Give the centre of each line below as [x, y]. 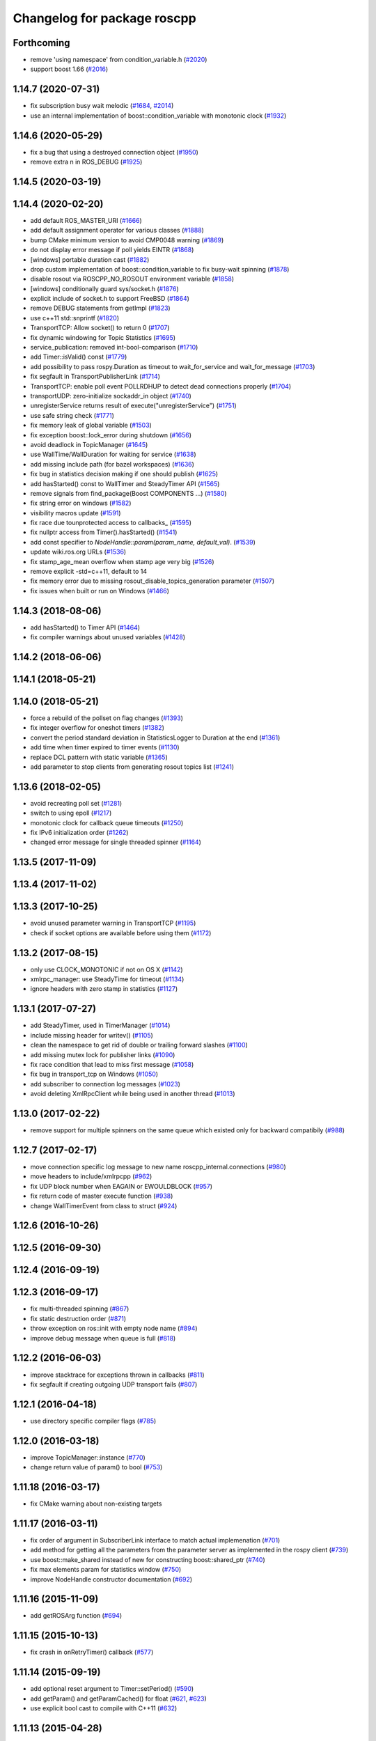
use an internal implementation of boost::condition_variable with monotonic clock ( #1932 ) [158, 116]
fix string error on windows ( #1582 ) [81, 503]
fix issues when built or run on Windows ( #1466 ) [100, 591]
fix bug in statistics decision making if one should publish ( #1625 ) [124, 474]
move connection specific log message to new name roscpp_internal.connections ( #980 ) [158, 1166]
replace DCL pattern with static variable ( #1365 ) [99, 757]
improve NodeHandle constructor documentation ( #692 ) [111, 1579]
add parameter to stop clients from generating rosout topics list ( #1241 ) [132, 767]
